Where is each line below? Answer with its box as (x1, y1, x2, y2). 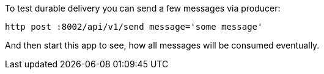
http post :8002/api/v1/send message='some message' (5, 22, 263, 32)
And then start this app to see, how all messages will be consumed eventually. (5, 40, 320, 50)
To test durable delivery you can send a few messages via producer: (5, 3, 281, 13)
